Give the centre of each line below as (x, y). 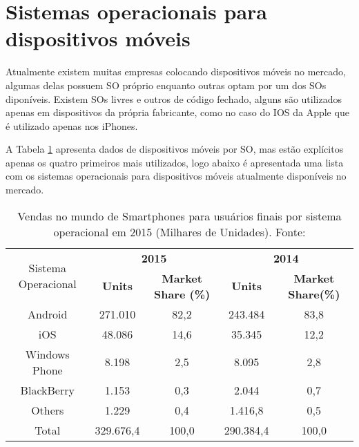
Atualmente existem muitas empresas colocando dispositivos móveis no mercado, (176, 72)
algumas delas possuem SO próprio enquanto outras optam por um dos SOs (166, 85)
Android (48, 314)
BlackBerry (47, 390)
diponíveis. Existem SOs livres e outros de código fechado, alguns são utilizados (174, 98)
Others (48, 410)
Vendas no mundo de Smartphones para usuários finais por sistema (179, 216)
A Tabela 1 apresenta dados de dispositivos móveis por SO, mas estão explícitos (175, 149)
